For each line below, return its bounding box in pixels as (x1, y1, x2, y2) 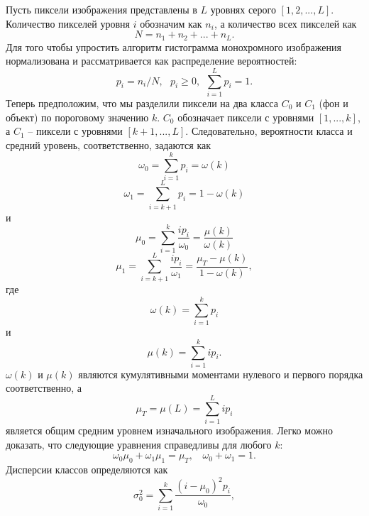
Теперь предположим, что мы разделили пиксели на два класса (6, 95, 278, 110)
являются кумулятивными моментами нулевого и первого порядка (78, 366, 363, 381)
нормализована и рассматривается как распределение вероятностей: (6, 53, 297, 68)
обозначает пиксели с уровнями (177, 109, 314, 124)
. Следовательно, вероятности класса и (185, 123, 353, 138)
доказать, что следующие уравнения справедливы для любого (6, 437, 272, 451)
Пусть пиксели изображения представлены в (6, 2, 197, 16)
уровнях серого (210, 2, 276, 16)
